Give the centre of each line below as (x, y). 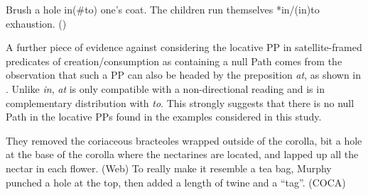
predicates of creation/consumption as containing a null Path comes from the (174, 61)
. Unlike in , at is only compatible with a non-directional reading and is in (165, 88)
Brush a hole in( (41, 9)
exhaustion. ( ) (36, 23)
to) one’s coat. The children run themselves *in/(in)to (202, 9)
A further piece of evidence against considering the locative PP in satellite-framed (184, 47)
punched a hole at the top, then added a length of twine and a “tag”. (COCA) (176, 182)
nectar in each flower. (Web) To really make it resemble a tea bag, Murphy (169, 168)
